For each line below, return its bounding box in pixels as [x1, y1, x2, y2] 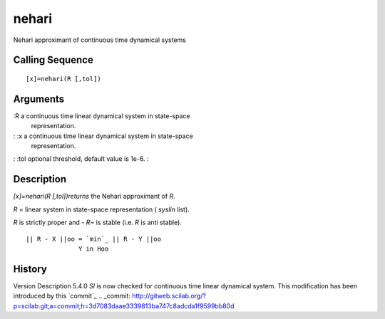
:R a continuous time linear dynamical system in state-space [13, 111, 190, 120]
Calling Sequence [13, 54, 94, 66]
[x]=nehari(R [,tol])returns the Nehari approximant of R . [13, 192, 176, 201]
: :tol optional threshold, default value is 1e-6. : [13, 155, 149, 163]
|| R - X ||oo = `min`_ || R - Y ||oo [26, 235, 162, 243]
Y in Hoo [78, 244, 109, 253]
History [13, 263, 48, 275]
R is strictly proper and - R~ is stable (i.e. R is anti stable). [13, 218, 182, 227]
